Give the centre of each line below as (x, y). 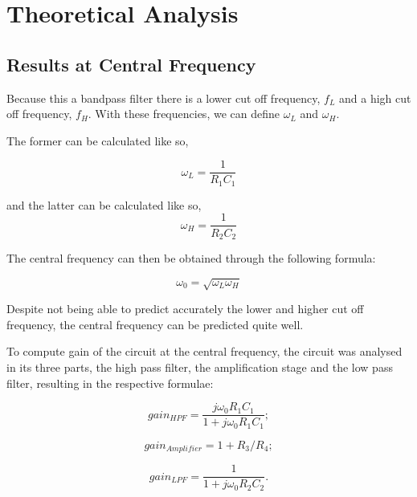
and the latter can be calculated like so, (104, 204)
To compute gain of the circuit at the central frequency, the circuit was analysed (204, 351)
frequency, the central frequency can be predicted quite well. (155, 324)
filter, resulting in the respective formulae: (110, 383)
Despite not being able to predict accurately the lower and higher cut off (185, 309)
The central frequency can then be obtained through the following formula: (191, 257)
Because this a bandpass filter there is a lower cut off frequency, (164, 98)
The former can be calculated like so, (98, 140)
